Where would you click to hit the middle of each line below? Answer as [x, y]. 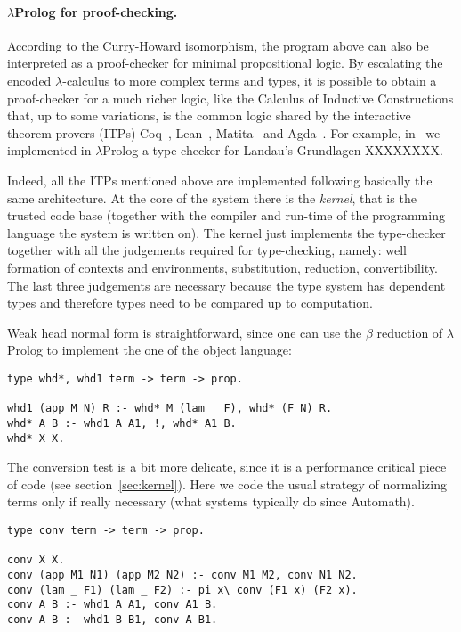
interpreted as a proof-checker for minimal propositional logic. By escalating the [225, 63]
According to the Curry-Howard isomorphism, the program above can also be [218, 45]
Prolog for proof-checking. [96, 11]
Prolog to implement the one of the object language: [150, 350]
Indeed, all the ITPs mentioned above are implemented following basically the [220, 180]
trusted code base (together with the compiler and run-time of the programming [226, 215]
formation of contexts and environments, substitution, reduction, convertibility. [222, 267]
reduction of [410, 332]
